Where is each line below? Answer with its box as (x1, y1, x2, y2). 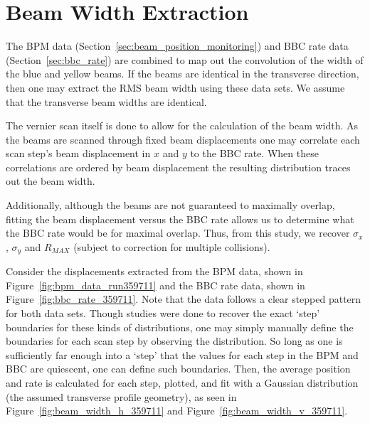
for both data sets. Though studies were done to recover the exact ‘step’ (6, 306, 320, 321)
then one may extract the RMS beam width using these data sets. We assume (6, 80, 345, 95)
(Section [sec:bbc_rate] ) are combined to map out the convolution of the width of (6, 52, 364, 67)
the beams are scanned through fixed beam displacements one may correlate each (6, 132, 360, 146)
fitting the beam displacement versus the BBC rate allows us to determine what (6, 211, 354, 226)
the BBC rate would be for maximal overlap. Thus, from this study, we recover (6, 225, 350, 240)
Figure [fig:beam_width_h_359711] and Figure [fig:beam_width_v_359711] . (6, 403, 348, 418)
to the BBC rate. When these (190, 146, 319, 161)
